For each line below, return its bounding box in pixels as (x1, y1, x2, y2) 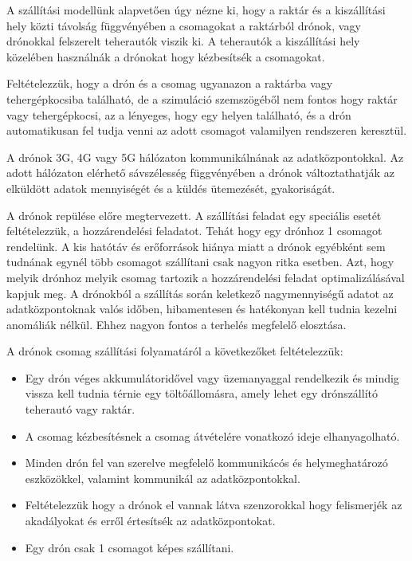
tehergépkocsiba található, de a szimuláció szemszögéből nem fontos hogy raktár (6, 90, 398, 107)
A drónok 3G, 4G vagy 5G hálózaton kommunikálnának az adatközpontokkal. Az (6, 148, 404, 165)
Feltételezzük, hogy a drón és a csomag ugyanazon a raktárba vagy (6, 75, 333, 92)
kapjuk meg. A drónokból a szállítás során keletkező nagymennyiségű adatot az (6, 284, 394, 301)
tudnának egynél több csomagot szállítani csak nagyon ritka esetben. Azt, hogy (6, 253, 394, 270)
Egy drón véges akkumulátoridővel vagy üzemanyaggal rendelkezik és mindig (25, 369, 399, 386)
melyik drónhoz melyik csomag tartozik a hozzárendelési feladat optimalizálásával (6, 269, 405, 285)
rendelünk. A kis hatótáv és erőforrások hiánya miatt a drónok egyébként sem (6, 237, 386, 254)
